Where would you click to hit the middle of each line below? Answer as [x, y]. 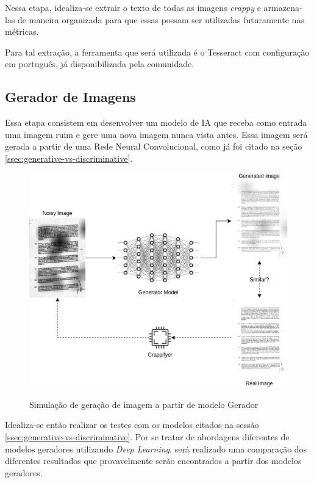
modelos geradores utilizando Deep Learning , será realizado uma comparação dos [156, 448]
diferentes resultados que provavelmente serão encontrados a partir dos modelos [153, 461]
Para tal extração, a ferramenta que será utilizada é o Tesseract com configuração [157, 52]
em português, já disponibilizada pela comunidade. [100, 64]
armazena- [283, 7]
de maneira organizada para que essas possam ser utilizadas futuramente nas [161, 19]
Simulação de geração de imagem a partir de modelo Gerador [144, 404]
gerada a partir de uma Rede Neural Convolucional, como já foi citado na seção [154, 146]
